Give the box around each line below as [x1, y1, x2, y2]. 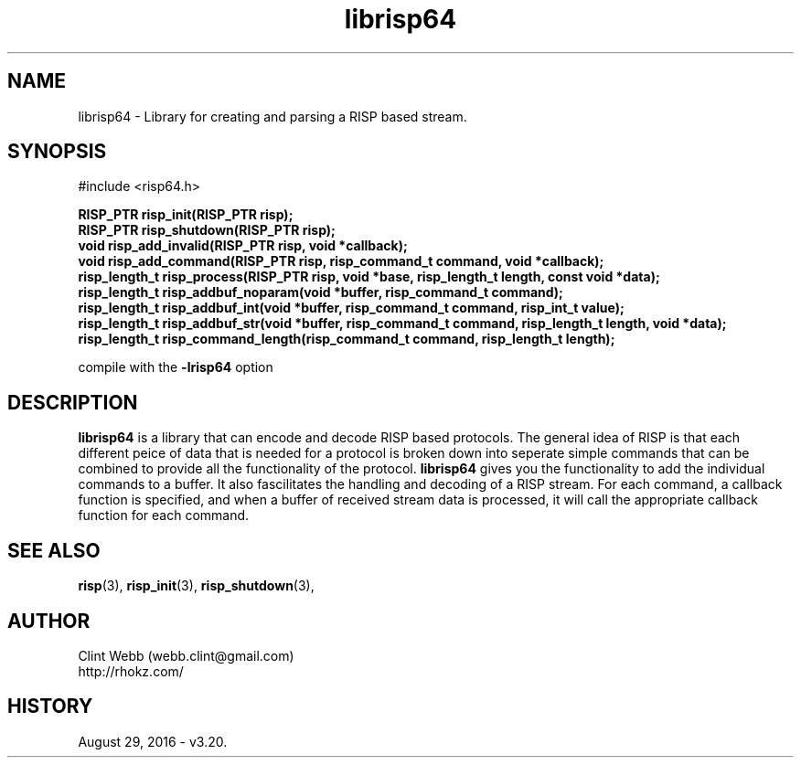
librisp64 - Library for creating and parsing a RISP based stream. [78, 108, 467, 124]
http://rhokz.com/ [78, 663, 184, 679]
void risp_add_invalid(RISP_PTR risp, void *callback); [78, 238, 408, 254]
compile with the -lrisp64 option [78, 359, 273, 376]
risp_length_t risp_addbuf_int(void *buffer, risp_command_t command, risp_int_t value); [78, 300, 625, 316]
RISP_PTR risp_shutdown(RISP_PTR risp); [78, 222, 336, 239]
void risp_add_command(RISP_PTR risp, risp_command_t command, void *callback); [78, 253, 604, 270]
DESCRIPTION [7, 390, 138, 414]
